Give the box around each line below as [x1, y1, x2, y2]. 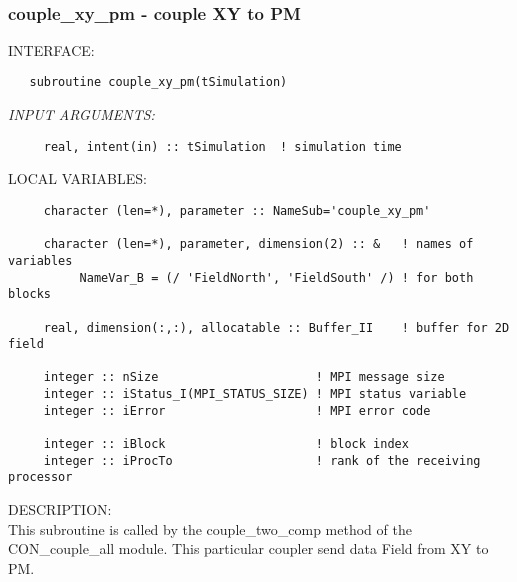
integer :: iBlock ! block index [43, 437, 409, 452]
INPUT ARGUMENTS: [8, 104, 155, 125]
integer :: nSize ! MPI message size [43, 370, 445, 385]
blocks [8, 287, 51, 302]
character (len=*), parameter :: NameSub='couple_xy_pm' [43, 203, 431, 218]
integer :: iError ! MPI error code [43, 403, 431, 418]
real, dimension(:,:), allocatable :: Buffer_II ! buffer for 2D [43, 320, 510, 335]
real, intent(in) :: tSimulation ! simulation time [43, 139, 402, 154]
